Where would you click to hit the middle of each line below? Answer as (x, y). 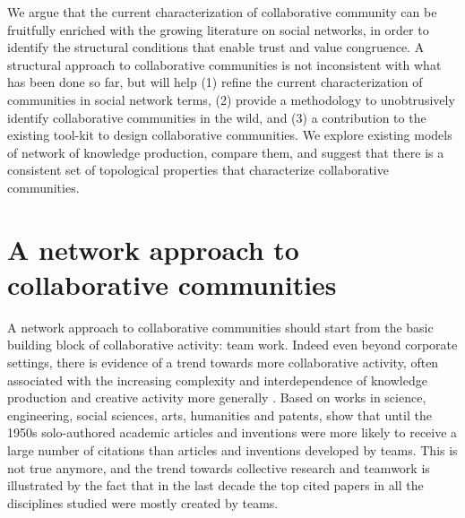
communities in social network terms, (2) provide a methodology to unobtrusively (231, 99)
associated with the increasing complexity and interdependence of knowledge (217, 380)
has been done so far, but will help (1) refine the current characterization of (215, 82)
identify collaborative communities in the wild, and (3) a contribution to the (217, 117)
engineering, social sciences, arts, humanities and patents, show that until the (220, 414)
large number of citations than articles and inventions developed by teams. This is (232, 450)
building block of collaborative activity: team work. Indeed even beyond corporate (232, 345)
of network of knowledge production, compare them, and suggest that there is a (226, 152)
